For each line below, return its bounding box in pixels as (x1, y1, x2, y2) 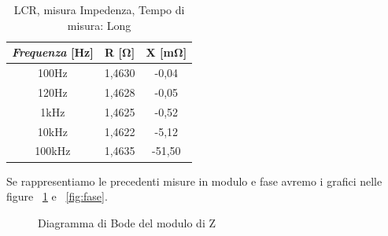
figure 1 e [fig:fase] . (6, 188, 108, 205)
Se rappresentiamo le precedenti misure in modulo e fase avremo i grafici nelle (6, 172, 382, 189)
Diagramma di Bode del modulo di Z (38, 214, 216, 230)
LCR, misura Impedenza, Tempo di (13, 2, 185, 17)
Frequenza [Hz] (12, 44, 94, 61)
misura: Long (67, 17, 131, 33)
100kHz (35, 142, 71, 159)
